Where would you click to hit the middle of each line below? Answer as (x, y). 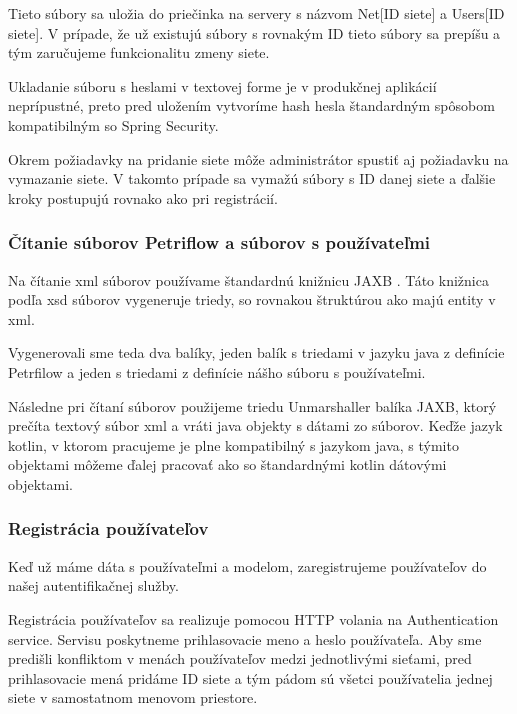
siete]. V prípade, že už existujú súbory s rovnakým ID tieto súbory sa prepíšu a (254, 32)
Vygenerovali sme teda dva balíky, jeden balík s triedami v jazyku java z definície (256, 352)
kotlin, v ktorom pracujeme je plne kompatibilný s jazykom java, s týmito (233, 444)
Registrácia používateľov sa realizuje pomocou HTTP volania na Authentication (253, 618)
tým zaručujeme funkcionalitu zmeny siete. (139, 52)
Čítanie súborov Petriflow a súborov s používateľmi (219, 242)
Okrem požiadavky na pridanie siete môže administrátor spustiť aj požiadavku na (258, 158)
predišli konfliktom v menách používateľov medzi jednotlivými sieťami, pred (240, 658)
